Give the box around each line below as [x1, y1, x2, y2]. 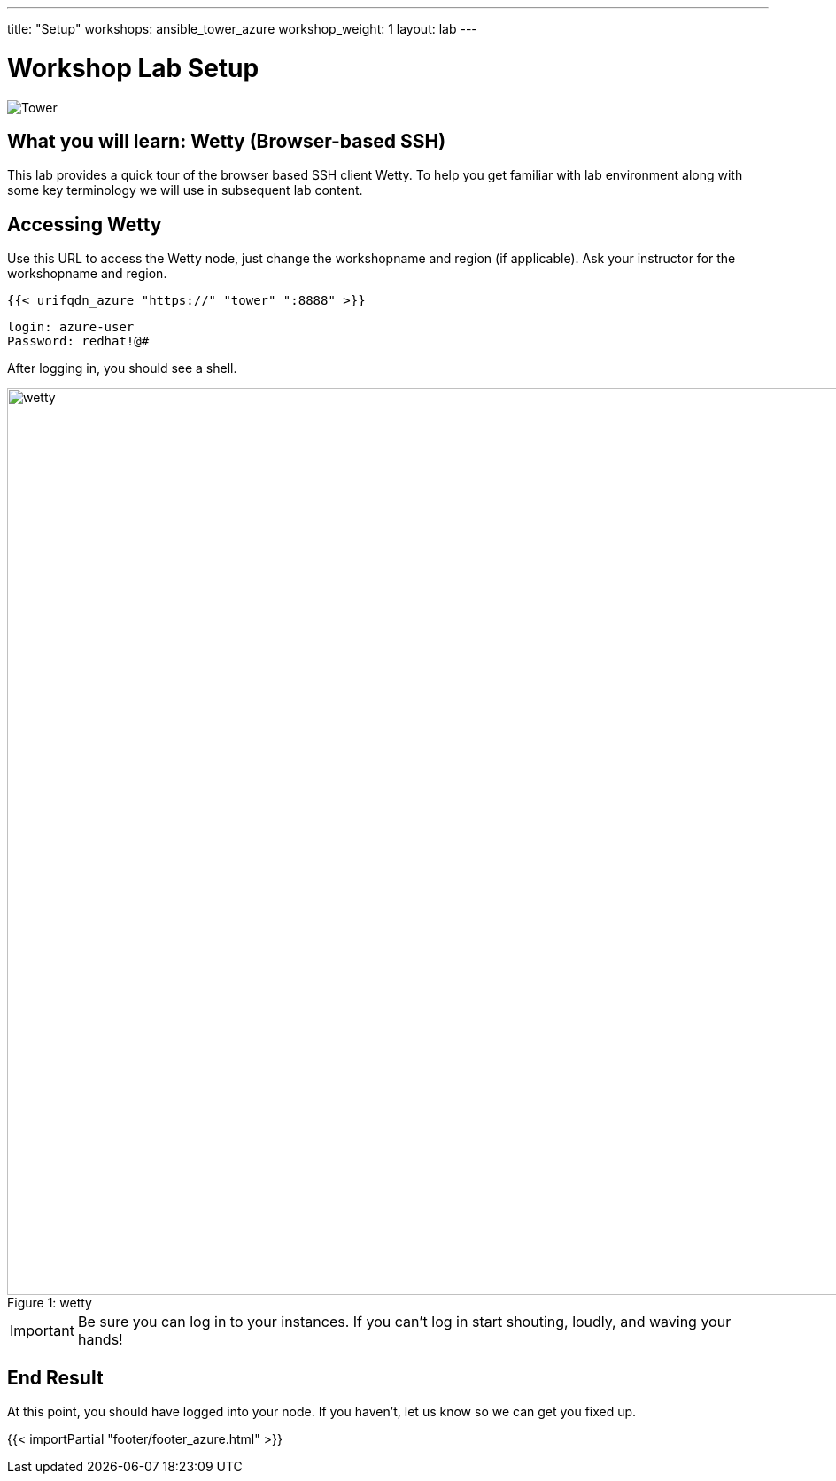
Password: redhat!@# [7, 334, 150, 349]
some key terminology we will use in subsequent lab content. [7, 182, 363, 198]
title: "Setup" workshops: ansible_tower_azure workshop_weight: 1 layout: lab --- [7, 21, 477, 36]
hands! [77, 1330, 123, 1349]
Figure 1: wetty [7, 1295, 92, 1311]
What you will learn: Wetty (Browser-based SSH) [7, 129, 446, 152]
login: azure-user [7, 320, 135, 335]
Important [10, 1322, 74, 1340]
